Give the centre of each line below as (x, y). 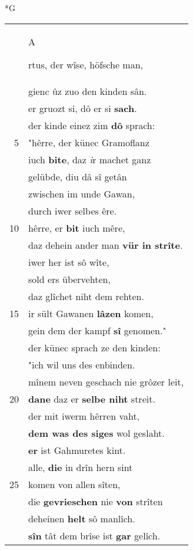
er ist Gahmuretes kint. (77, 450)
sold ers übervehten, (69, 279)
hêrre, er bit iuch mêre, (77, 228)
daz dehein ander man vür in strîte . (106, 245)
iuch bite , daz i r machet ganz (90, 159)
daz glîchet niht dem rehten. (86, 296)
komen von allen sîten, (74, 484)
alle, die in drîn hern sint (81, 467)
